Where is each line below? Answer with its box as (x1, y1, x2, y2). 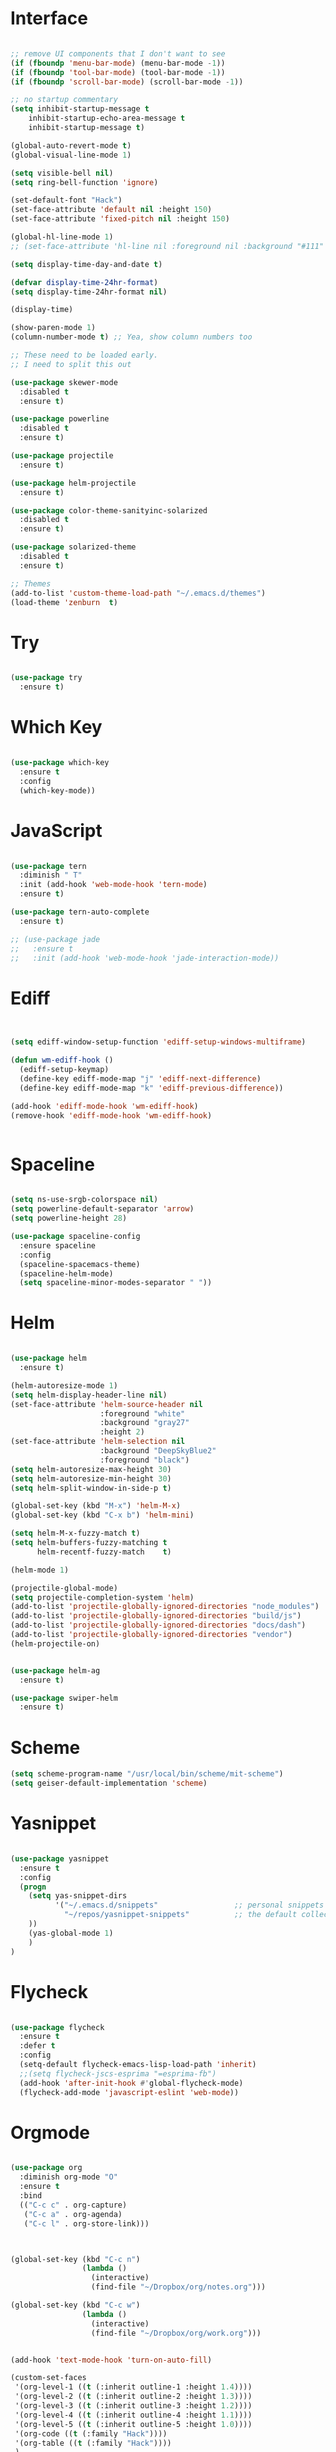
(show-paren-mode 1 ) (10, 323, 97, 333)
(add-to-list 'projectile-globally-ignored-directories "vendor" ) (10, 1630, 293, 1640)
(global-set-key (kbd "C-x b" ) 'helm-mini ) (10, 1510, 195, 1521)
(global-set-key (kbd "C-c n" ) (10, 2254, 141, 2264)
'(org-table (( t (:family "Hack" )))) (14, 2438, 172, 2448)
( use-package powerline (10, 414, 110, 424)
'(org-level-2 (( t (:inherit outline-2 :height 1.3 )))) (14, 2392, 253, 2402)
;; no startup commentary (10, 95, 118, 105)
